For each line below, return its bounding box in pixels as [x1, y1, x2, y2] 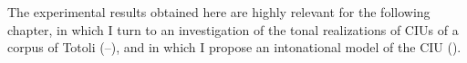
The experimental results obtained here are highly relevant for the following [7, 3, 431, 21]
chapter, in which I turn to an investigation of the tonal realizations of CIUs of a [7, 20, 459, 39]
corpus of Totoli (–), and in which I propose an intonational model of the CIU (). [7, 38, 462, 57]
